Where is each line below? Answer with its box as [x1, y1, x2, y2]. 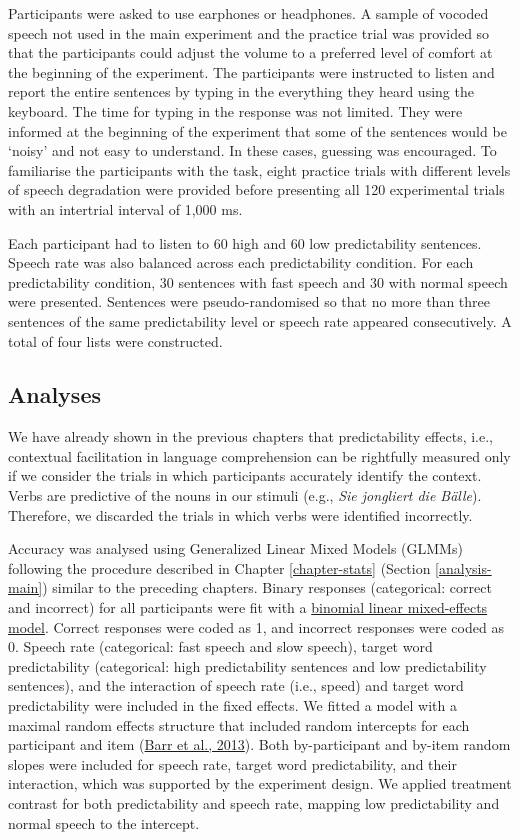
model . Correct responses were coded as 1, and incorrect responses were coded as [8, 616, 504, 637]
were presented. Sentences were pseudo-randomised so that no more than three [8, 291, 491, 312]
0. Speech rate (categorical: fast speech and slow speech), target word [8, 636, 433, 657]
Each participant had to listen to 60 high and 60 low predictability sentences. [8, 232, 482, 253]
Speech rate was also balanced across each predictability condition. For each [8, 252, 474, 273]
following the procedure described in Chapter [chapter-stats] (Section [8, 557, 431, 578]
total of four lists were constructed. [8, 330, 223, 351]
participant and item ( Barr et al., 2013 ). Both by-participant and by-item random [8, 734, 511, 755]
